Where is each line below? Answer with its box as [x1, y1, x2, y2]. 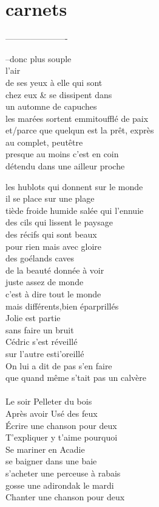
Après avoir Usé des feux [5, 406, 98, 419]
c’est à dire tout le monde [5, 288, 101, 300]
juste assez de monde [5, 275, 84, 288]
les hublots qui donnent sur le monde [5, 180, 143, 193]
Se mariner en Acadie [5, 442, 85, 455]
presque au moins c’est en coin [5, 147, 119, 160]
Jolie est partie [5, 311, 61, 324]
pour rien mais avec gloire [5, 239, 102, 252]
